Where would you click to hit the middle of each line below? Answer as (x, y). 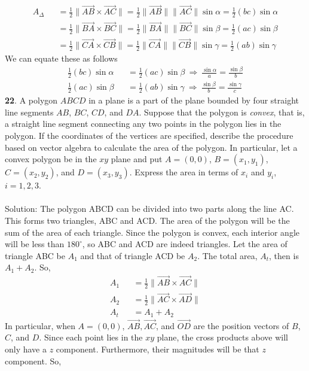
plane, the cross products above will (223, 337)
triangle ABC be (35, 255)
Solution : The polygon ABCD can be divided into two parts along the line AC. (149, 209)
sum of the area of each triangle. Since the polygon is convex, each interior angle (152, 232)
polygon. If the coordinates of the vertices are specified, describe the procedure (149, 135)
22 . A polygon (31, 100)
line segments (29, 112)
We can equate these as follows (61, 58)
